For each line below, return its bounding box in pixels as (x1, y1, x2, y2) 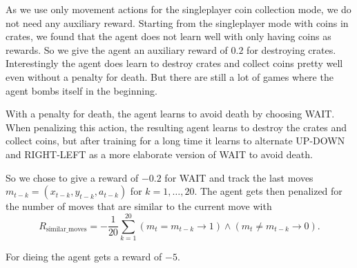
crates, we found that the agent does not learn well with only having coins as (6, 29, 331, 44)
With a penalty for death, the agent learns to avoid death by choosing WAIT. (6, 106, 335, 121)
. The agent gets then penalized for (194, 184, 342, 198)
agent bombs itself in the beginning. (6, 83, 157, 97)
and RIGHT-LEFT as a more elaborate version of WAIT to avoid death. (6, 146, 313, 161)
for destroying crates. (247, 42, 336, 57)
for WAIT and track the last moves (164, 170, 313, 184)
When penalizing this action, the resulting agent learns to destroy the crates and (6, 119, 347, 134)
